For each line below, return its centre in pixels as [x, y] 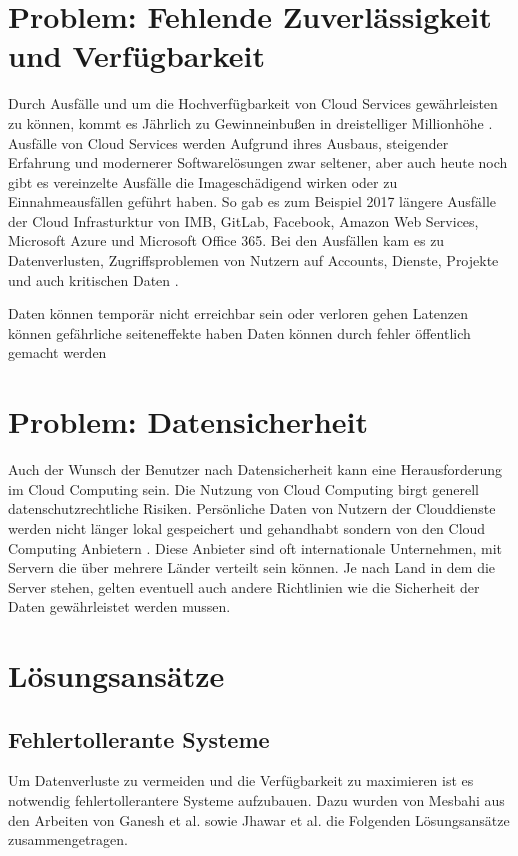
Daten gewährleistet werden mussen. [119, 606]
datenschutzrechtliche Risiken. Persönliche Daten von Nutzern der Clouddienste [252, 508]
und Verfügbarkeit [137, 55]
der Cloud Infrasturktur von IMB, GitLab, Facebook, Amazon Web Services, [243, 220]
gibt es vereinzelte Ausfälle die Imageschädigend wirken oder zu [203, 181]
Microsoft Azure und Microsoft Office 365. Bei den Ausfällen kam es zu [226, 240]
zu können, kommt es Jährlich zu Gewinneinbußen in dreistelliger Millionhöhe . [250, 122]
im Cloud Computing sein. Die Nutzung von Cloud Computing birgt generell [243, 488]
